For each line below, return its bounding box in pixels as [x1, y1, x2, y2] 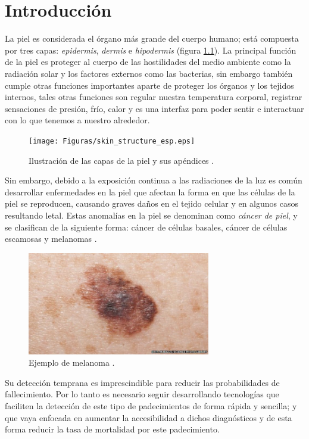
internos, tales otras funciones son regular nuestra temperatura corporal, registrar [5, 91, 302, 103]
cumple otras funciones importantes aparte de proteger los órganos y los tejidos [5, 79, 294, 91]
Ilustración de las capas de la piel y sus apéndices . [29, 154, 214, 166]
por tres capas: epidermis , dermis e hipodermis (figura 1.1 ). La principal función [5, 43, 296, 56]
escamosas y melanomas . [5, 232, 97, 245]
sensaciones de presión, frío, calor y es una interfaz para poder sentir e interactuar [5, 102, 304, 114]
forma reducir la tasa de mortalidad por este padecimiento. [5, 423, 220, 435]
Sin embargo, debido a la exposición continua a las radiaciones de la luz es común [5, 174, 302, 186]
